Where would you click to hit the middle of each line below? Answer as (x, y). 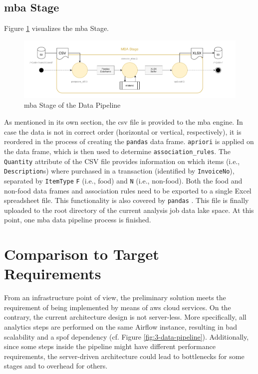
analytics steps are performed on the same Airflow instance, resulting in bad (121, 327)
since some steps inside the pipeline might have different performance (110, 346)
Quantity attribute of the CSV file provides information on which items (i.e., (122, 161)
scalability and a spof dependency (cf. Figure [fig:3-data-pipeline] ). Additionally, (127, 336)
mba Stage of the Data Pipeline (72, 105)
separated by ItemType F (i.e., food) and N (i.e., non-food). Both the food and (123, 180)
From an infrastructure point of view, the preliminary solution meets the (115, 297)
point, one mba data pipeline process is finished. (78, 220)
